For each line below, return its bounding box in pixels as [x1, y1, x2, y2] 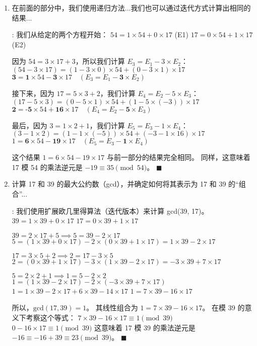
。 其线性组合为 [86, 302, 138, 313]
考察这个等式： [26, 312, 76, 322]
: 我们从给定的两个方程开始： [12, 29, 108, 40]
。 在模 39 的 [202, 302, 245, 313]
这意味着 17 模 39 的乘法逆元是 [94, 322, 196, 332]
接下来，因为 [12, 88, 54, 98]
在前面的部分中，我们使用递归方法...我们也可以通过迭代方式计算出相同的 [12, 3, 251, 13]
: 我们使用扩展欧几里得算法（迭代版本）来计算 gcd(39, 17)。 [12, 205, 209, 216]
